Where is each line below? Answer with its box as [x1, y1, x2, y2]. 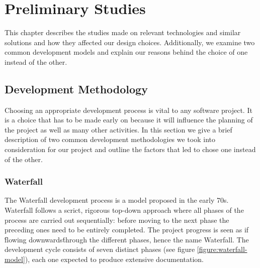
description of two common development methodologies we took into [5, 134, 215, 145]
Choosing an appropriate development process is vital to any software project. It [5, 104, 252, 115]
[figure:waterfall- [197, 244, 247, 254]
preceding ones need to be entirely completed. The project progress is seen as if [5, 224, 249, 235]
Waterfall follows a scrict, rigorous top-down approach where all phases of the [5, 205, 244, 215]
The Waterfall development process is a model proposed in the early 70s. [5, 195, 229, 205]
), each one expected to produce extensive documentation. [25, 254, 204, 264]
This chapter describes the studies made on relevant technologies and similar [5, 27, 241, 38]
